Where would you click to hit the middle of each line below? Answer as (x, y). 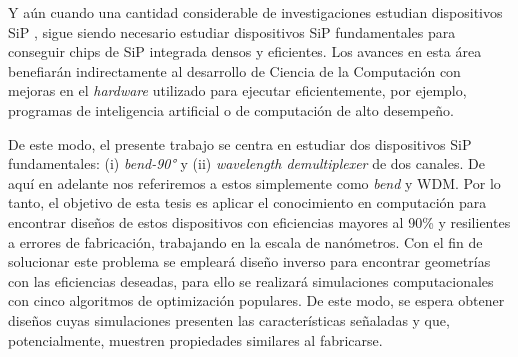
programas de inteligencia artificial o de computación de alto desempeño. (231, 109)
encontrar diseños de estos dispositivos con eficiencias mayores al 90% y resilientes (259, 221)
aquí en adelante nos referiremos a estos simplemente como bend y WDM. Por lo (254, 182)
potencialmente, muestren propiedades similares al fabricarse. (195, 339)
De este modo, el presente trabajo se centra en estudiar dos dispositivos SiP (240, 143)
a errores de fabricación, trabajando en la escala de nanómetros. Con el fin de (245, 241)
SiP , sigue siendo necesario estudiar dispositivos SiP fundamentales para (232, 31)
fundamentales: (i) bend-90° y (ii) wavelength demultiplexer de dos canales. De (246, 163)
